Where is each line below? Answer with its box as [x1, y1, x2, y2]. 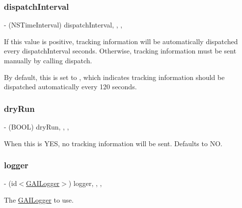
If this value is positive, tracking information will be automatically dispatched [4, 36, 238, 46]
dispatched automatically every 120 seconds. [4, 81, 137, 92]
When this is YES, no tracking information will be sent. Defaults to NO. [4, 138, 222, 148]
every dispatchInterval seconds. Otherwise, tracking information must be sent [4, 46, 237, 56]
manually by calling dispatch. [4, 55, 92, 65]
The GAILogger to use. [4, 195, 74, 205]
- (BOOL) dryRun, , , [4, 122, 69, 131]
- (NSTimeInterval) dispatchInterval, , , [4, 20, 123, 30]
